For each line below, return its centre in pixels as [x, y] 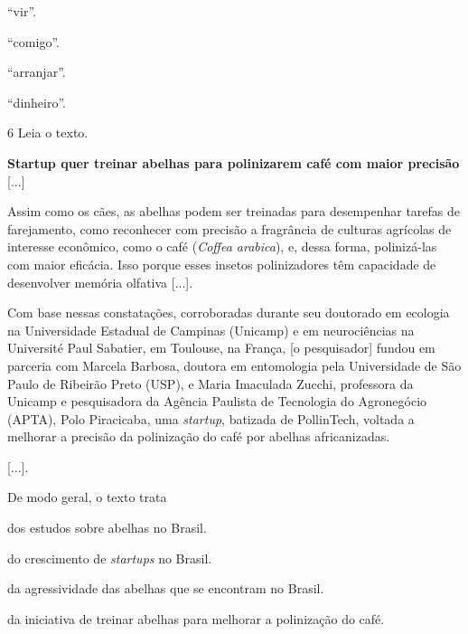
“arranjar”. [37, 72]
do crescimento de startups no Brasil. [110, 558]
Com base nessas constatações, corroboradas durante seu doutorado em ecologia [229, 312]
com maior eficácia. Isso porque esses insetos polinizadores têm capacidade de [222, 264]
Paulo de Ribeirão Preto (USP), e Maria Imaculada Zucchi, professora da [211, 383]
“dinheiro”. [37, 102]
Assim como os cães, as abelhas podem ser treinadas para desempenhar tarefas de [234, 211]
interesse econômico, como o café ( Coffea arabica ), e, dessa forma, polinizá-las [222, 246]
